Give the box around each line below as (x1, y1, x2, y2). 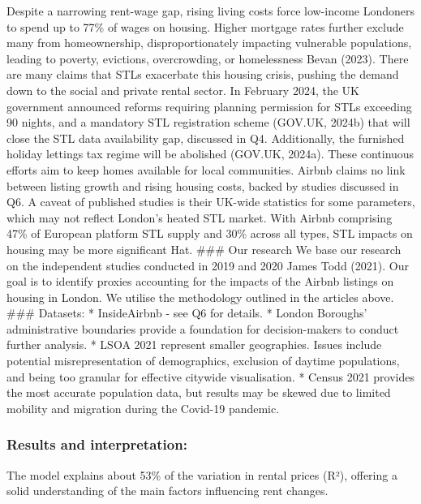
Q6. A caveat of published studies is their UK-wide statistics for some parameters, (6, 193, 415, 210)
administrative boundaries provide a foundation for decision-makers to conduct (6, 320, 399, 337)
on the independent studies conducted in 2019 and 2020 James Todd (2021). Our (6, 256, 409, 274)
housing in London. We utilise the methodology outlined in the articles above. (6, 288, 394, 305)
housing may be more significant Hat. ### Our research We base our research (6, 240, 402, 257)
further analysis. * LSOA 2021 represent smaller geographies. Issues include (6, 336, 382, 353)
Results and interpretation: (6, 434, 187, 454)
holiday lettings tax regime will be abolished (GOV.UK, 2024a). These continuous (6, 145, 415, 162)
